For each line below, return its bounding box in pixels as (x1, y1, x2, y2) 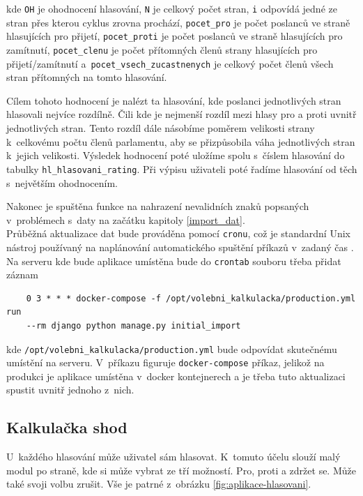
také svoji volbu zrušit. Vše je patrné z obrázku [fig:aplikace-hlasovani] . (6, 476, 311, 491)
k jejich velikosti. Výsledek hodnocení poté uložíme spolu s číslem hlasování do (6, 148, 345, 163)
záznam (6, 267, 38, 282)
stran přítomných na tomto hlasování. (6, 70, 167, 84)
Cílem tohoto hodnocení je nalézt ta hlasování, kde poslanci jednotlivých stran (6, 93, 341, 107)
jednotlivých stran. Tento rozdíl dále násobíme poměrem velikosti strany (6, 121, 315, 135)
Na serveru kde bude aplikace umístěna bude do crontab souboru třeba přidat (6, 253, 341, 268)
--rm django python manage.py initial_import (26, 320, 241, 331)
